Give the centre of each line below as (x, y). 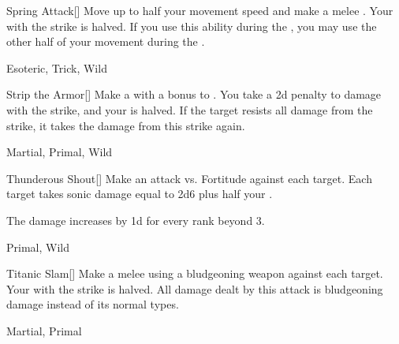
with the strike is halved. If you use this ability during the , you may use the (192, 26)
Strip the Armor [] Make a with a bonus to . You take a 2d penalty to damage (194, 94)
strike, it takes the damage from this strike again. (126, 125)
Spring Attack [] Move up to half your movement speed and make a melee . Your (200, 10)
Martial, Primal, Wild (60, 152)
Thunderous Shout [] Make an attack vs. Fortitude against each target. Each (189, 178)
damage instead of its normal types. (93, 304)
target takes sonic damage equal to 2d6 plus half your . (140, 194)
